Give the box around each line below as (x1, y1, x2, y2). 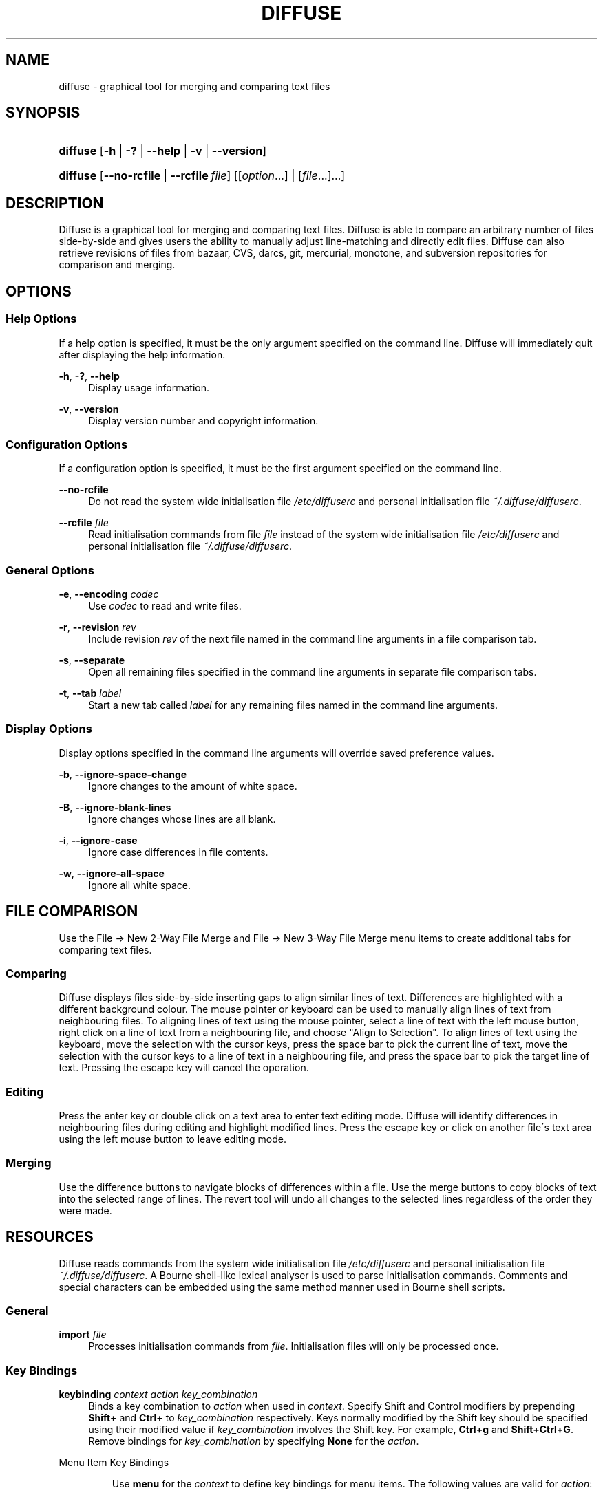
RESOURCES (6, 1228, 94, 1246)
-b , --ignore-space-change (59, 768, 187, 780)
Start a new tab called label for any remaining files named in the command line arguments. (88, 699, 498, 711)
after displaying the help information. (59, 348, 226, 361)
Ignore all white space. (88, 879, 191, 891)
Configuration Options (6, 437, 128, 451)
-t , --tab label (59, 687, 122, 699)
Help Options (6, 312, 77, 326)
